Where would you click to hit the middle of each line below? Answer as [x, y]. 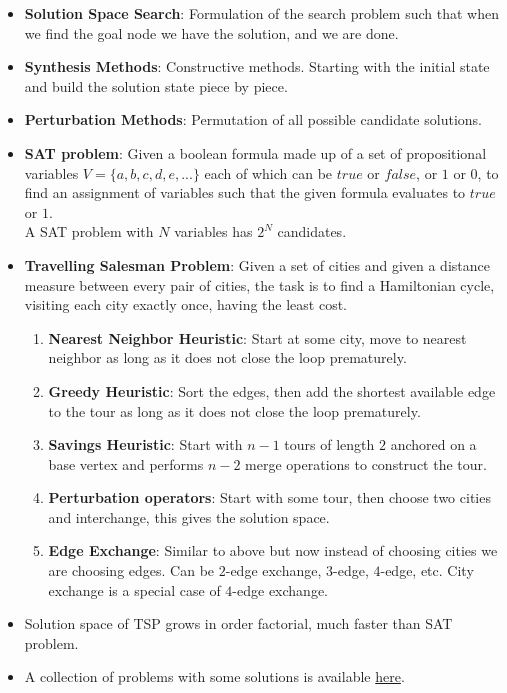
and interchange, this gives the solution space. [189, 516]
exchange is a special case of [134, 589]
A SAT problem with [89, 231]
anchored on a [433, 444]
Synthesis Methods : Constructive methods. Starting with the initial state [257, 66]
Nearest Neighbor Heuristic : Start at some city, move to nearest [257, 337]
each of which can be [268, 172]
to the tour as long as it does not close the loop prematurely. [234, 410]
